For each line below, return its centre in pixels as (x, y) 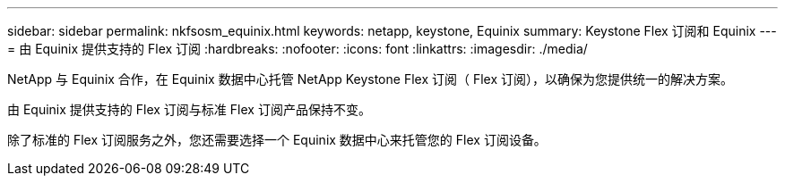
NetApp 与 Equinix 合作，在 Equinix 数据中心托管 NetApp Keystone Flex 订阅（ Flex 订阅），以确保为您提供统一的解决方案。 (370, 79)
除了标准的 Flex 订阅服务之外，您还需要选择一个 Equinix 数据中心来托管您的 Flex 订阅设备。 (277, 140)
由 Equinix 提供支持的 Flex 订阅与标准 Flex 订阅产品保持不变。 (189, 109)
